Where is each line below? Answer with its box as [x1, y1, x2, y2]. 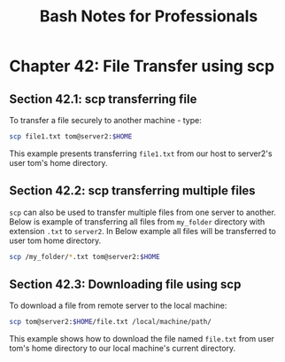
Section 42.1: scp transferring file [9, 91, 197, 106]
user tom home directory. [9, 235, 102, 246]
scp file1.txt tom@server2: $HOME [9, 132, 133, 141]
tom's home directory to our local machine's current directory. [9, 343, 236, 354]
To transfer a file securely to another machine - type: [9, 115, 202, 125]
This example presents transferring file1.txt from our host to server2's [9, 148, 273, 159]
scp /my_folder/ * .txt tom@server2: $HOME [9, 252, 161, 261]
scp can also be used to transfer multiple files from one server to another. [9, 207, 276, 217]
